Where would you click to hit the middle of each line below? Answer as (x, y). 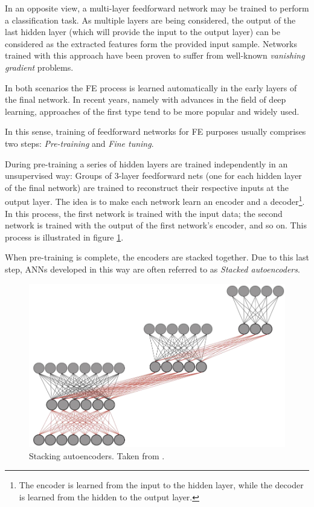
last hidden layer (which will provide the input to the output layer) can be (143, 32)
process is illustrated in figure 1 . (64, 237)
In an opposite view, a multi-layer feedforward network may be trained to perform (157, 8)
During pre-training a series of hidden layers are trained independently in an (146, 163)
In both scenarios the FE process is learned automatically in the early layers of (151, 87)
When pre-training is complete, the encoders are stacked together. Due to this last (157, 257)
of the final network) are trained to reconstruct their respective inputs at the (147, 187)
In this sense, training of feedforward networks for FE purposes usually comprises (155, 131)
